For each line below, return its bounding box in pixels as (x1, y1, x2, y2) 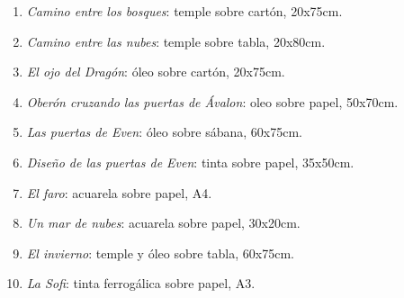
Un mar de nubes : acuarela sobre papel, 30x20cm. (26, 213, 301, 232)
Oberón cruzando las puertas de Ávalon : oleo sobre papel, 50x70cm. (26, 92, 399, 111)
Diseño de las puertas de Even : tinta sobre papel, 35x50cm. (26, 152, 355, 171)
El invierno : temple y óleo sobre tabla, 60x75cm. (26, 243, 294, 262)
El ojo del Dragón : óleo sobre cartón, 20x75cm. (26, 62, 285, 81)
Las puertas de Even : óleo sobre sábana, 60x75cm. (26, 122, 302, 141)
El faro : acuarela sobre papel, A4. (26, 183, 212, 202)
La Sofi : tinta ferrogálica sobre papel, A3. (26, 274, 256, 293)
